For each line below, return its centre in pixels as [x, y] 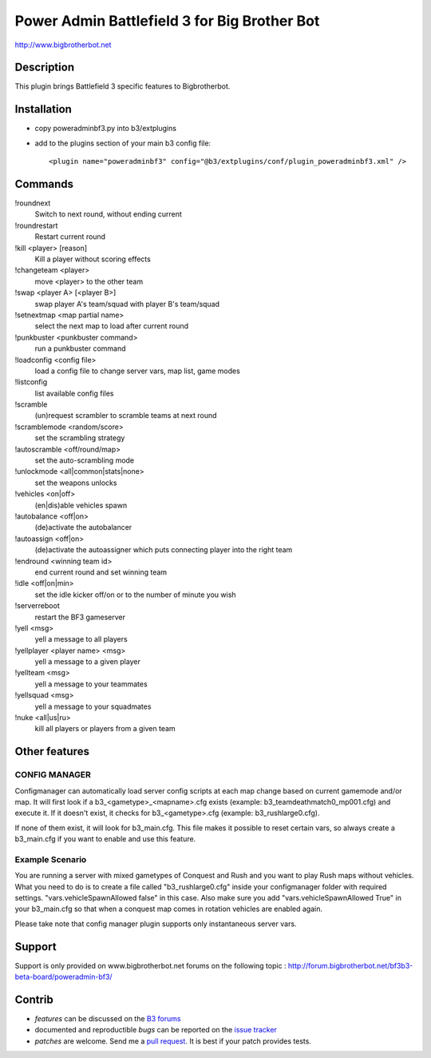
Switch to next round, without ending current [109, 214]
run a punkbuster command [81, 348]
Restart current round [70, 237]
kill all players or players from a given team [105, 729]
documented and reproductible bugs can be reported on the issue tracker [156, 1030]
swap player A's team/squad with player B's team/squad [127, 304]
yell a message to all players [81, 639]
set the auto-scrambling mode [85, 460]
